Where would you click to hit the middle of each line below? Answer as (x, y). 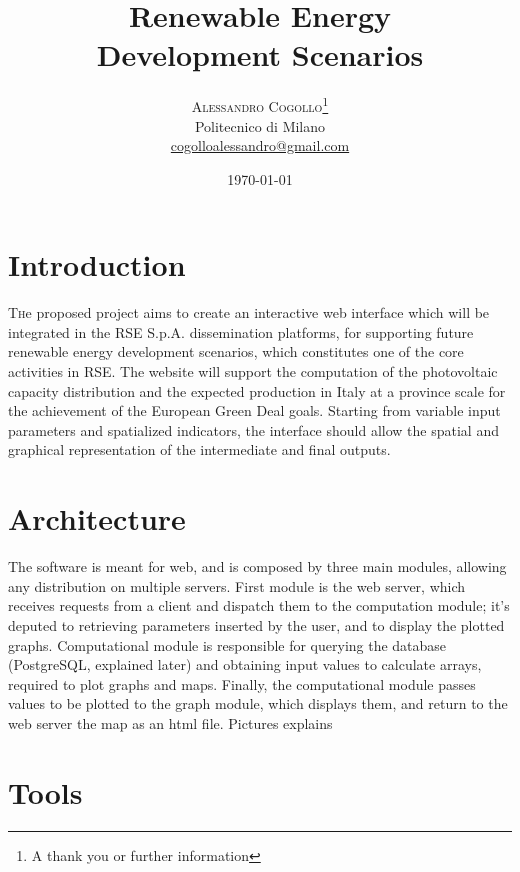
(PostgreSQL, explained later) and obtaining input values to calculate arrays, (245, 664)
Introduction (97, 264)
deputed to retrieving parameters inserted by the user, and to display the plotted (256, 624)
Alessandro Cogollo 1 (260, 104)
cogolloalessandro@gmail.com (260, 145)
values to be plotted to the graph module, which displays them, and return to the (258, 703)
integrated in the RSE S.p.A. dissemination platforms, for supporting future (241, 331)
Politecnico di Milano (260, 125)
